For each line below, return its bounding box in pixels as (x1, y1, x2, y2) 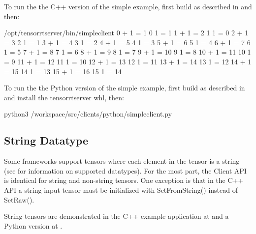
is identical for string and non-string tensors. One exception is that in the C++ (4, 175, 244, 185)
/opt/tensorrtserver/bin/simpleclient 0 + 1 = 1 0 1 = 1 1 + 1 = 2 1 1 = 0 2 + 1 (4, 28, 249, 38)
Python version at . (4, 220, 63, 231)
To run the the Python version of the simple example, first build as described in (4, 83, 245, 93)
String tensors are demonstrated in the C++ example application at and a (4, 211, 229, 221)
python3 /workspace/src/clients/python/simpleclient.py (4, 109, 172, 119)
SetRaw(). (4, 194, 34, 205)
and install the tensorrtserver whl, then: (4, 92, 124, 102)
